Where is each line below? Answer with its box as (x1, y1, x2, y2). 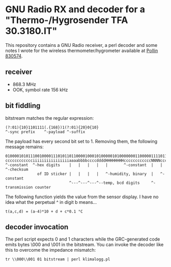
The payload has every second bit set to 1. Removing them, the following (5, 138, 158, 144)
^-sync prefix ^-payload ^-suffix (5, 129, 85, 135)
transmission (5, 184, 33, 190)
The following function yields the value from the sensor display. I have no (5, 194, 159, 200)
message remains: (5, 144, 44, 150)
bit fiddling (5, 101, 41, 110)
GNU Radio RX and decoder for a (5, 4, 146, 15)
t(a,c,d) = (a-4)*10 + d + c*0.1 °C (5, 209, 83, 214)
